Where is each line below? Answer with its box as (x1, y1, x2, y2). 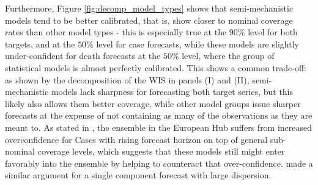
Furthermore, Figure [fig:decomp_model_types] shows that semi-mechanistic (5, 2, 294, 14)
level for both (248, 26, 298, 38)
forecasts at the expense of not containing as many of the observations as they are (5, 109, 312, 122)
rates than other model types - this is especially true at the (5, 26, 227, 38)
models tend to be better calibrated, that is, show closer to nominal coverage (5, 13, 293, 26)
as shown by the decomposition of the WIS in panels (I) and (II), (5, 73, 250, 86)
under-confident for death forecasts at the (5, 49, 161, 62)
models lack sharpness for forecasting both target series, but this (51, 85, 294, 98)
